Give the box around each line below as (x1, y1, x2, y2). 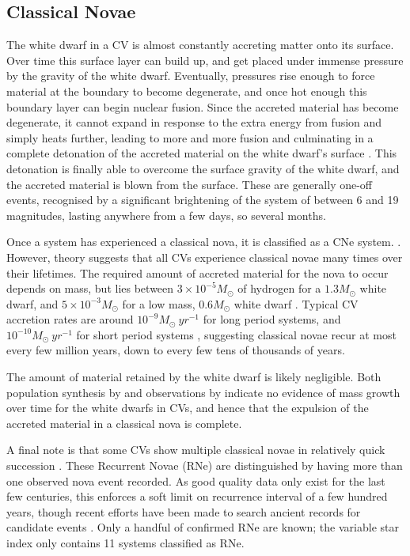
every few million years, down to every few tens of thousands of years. (6, 342, 345, 358)
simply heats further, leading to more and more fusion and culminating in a (6, 129, 374, 146)
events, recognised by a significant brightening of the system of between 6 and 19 (6, 191, 399, 208)
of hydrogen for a (237, 280, 321, 297)
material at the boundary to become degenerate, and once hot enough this (6, 82, 367, 99)
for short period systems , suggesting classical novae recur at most (76, 326, 397, 342)
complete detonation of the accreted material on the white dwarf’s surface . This (6, 145, 397, 161)
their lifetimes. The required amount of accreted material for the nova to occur (6, 264, 389, 281)
